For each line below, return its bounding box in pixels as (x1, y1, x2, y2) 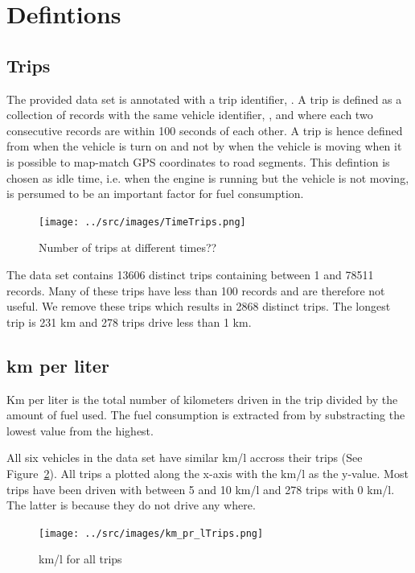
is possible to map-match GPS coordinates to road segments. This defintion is (6, 153, 390, 170)
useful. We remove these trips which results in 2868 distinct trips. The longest (6, 298, 391, 315)
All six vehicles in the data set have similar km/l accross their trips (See (6, 449, 363, 466)
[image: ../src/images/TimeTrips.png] (39, 216, 246, 228)
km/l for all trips (39, 550, 122, 567)
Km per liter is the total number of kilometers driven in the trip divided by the (6, 390, 398, 407)
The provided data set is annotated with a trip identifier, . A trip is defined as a (6, 90, 402, 107)
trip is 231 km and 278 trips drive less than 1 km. (6, 313, 252, 330)
